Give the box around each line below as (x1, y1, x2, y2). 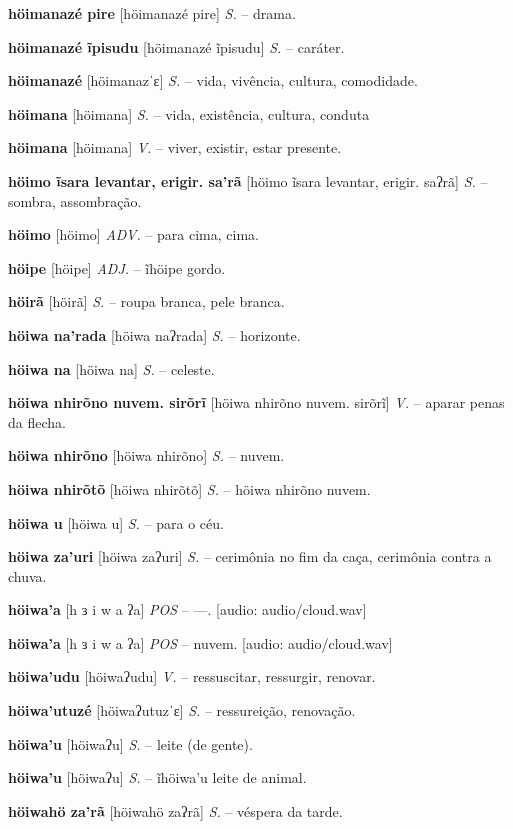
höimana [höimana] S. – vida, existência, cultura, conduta (8, 103, 370, 124)
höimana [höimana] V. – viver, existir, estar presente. (8, 137, 342, 158)
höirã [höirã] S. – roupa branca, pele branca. (8, 291, 285, 312)
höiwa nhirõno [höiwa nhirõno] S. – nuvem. (8, 445, 285, 466)
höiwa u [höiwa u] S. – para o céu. (8, 512, 224, 533)
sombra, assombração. (8, 190, 142, 211)
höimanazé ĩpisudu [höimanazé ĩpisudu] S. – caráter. (8, 36, 345, 57)
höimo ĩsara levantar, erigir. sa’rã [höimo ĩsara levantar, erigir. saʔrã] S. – (8, 170, 488, 191)
